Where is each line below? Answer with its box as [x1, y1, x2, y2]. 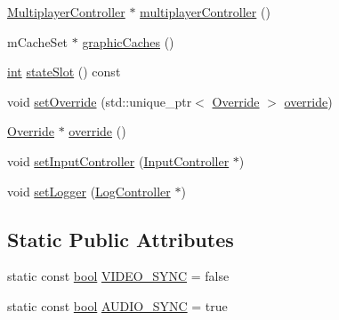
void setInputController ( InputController [7, 151, 230, 170]
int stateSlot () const [7, 62, 121, 81]
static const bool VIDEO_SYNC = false [7, 267, 230, 285]
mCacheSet [7, 32, 69, 51]
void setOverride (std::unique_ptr [7, 92, 192, 110]
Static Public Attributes [7, 225, 234, 252]
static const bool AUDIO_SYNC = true [7, 296, 228, 315]
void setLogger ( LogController [7, 181, 171, 200]
